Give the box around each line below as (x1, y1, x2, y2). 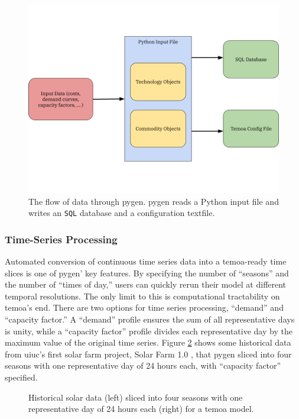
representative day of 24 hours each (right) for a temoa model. (28, 402, 254, 415)
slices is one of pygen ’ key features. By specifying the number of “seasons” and (5, 266, 289, 279)
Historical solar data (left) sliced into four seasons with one (28, 391, 243, 403)
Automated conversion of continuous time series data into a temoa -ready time (5, 255, 287, 267)
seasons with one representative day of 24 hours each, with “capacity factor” (5, 359, 281, 372)
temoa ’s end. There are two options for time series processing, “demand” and (5, 301, 284, 314)
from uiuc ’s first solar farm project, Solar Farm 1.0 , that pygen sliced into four (5, 347, 292, 360)
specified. (5, 371, 38, 383)
